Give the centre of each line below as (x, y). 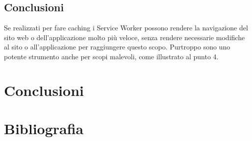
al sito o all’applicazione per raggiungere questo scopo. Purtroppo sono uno (117, 47)
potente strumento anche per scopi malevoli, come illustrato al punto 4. (111, 56)
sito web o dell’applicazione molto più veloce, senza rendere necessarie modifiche (125, 37)
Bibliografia (44, 129)
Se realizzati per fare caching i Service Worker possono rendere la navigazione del (126, 28)
